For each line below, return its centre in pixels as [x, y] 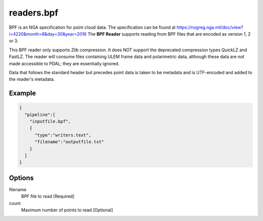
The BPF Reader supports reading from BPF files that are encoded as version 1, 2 [169, 34]
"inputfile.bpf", [50, 121]
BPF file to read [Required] [48, 196]
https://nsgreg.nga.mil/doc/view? [210, 27]
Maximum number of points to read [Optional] [67, 210]
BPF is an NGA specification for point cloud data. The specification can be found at [92, 27]
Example [22, 93]
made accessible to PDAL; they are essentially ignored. [64, 63]
